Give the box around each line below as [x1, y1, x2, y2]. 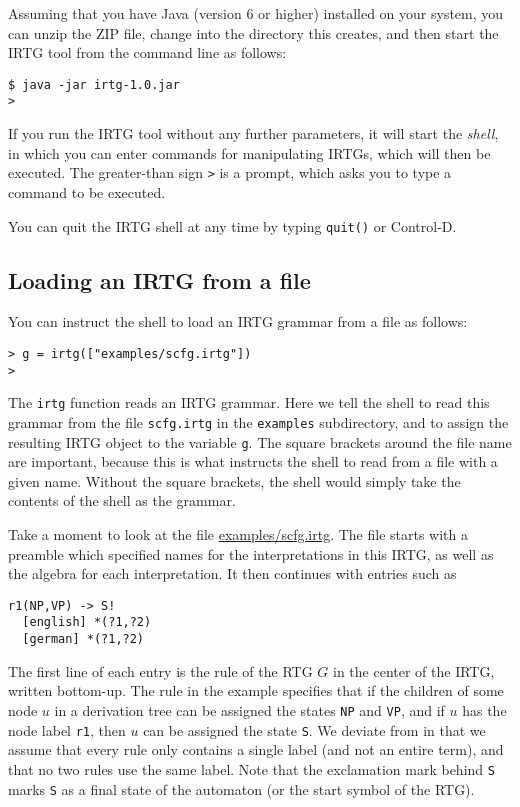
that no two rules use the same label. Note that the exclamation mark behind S [8, 758, 495, 779]
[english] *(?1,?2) [22, 615, 152, 630]
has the [462, 699, 507, 720]
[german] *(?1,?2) [22, 632, 145, 647]
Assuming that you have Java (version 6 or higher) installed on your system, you [8, 3, 504, 23]
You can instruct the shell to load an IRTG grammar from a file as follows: [8, 311, 468, 332]
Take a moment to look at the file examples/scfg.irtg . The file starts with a [8, 524, 469, 545]
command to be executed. [8, 181, 166, 202]
